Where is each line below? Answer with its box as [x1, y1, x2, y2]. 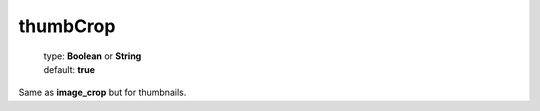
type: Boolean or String [43, 50, 142, 62]
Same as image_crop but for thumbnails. [18, 86, 187, 99]
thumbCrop [18, 15, 116, 37]
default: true [43, 63, 95, 75]
